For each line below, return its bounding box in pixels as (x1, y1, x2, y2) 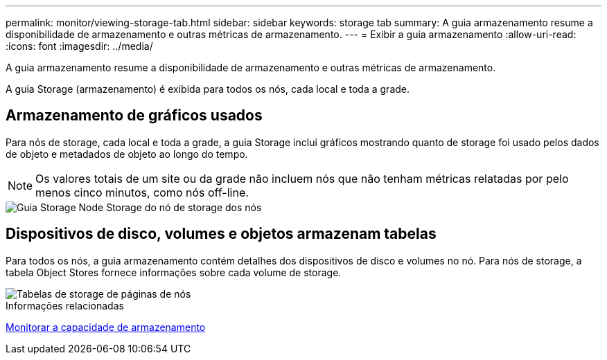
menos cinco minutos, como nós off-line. (35, 185, 249, 199)
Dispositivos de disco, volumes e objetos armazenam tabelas (6, 225, 437, 243)
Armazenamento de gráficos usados (6, 107, 263, 125)
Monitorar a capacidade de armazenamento (6, 321, 206, 333)
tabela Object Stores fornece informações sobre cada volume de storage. (6, 266, 342, 278)
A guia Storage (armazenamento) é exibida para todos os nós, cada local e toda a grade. (6, 83, 410, 95)
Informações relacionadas (6, 299, 124, 312)
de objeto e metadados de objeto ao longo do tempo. (6, 147, 248, 160)
